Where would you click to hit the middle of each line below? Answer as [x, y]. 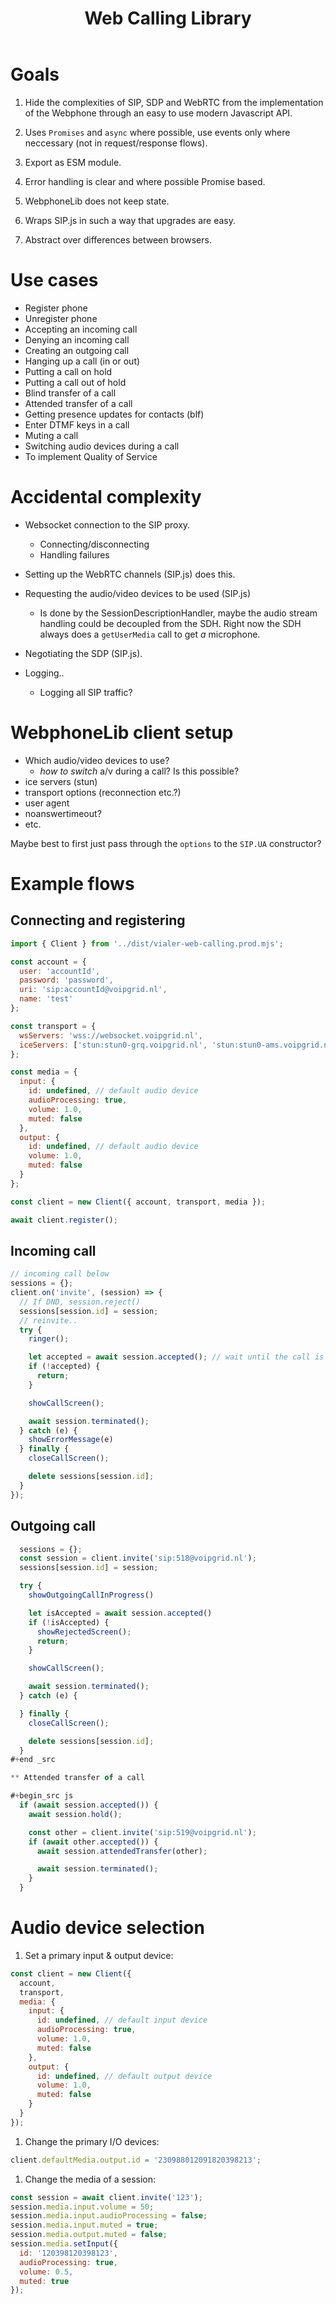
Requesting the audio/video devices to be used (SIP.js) [137, 593]
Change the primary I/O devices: [92, 2141]
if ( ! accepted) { [64, 1367]
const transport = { [53, 1026]
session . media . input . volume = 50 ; [82, 2207]
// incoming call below [60, 1274]
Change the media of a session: [90, 2179]
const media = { [44, 1072]
